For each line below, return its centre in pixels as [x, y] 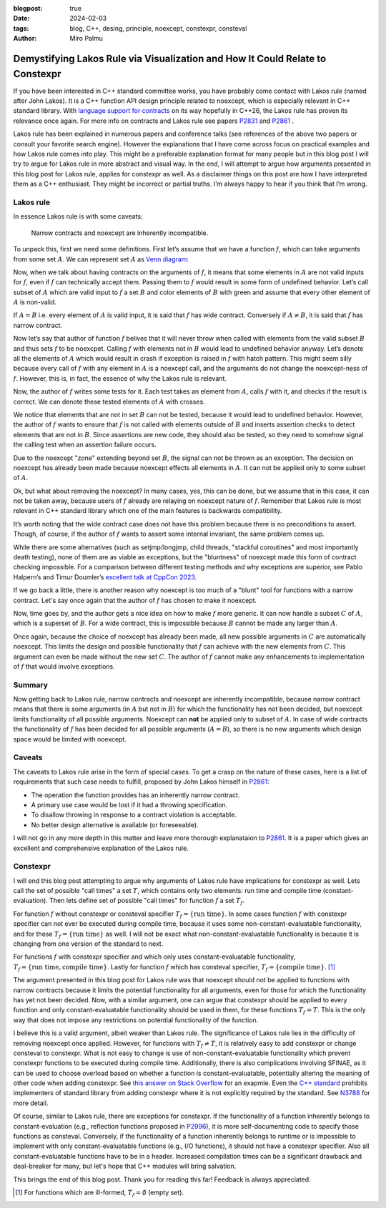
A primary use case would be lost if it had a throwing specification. [129, 804]
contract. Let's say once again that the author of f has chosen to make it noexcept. [135, 600]
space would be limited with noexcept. [70, 739]
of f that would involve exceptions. [64, 666]
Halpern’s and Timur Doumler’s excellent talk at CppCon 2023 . [105, 577]
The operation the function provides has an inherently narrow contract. [135, 795]
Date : [21, 19]
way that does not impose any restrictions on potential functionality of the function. [136, 1020]
